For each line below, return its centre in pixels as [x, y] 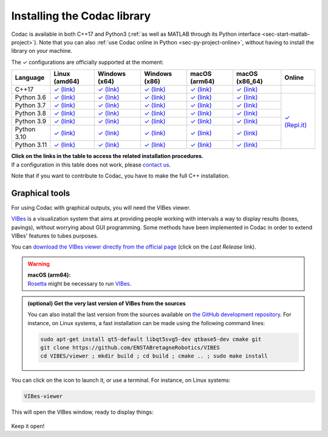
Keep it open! [28, 426]
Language [30, 78]
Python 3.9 [31, 122]
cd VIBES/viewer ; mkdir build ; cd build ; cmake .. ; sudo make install [154, 356]
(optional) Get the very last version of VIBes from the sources [107, 303]
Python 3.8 [31, 114]
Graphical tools [41, 193]
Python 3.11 [31, 145]
